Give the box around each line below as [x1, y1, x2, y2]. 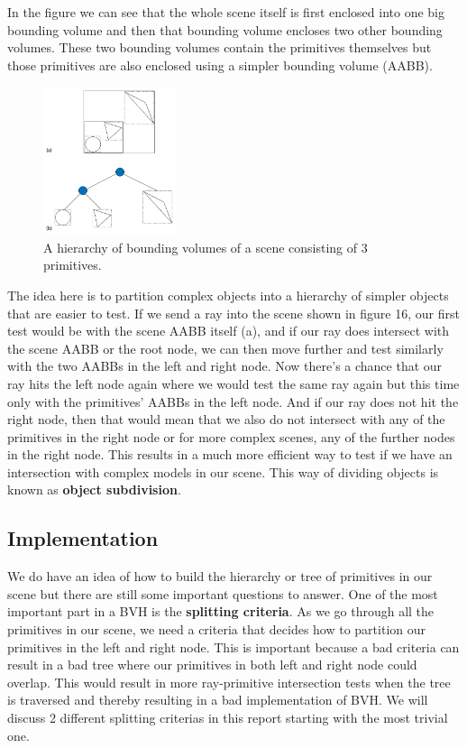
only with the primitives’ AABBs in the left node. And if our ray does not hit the [7, 392, 459, 411]
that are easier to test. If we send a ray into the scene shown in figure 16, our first [7, 303, 460, 322]
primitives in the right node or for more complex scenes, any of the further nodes [7, 427, 455, 446]
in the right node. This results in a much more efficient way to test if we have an [7, 445, 453, 464]
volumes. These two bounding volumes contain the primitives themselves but [7, 38, 432, 57]
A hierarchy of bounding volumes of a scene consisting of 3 [43, 237, 368, 256]
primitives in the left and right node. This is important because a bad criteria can [7, 637, 460, 656]
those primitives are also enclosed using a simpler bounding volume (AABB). [7, 55, 433, 74]
